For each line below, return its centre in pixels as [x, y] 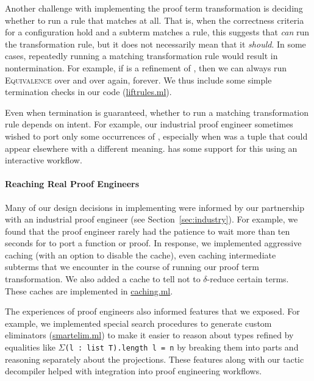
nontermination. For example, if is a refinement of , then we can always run [146, 67]
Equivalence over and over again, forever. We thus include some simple [138, 80]
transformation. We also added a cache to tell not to [103, 279]
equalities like [30, 347]
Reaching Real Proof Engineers [72, 184]
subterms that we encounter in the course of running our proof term [132, 267]
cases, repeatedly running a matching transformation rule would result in [141, 56]
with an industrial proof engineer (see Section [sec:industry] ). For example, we [152, 219]
